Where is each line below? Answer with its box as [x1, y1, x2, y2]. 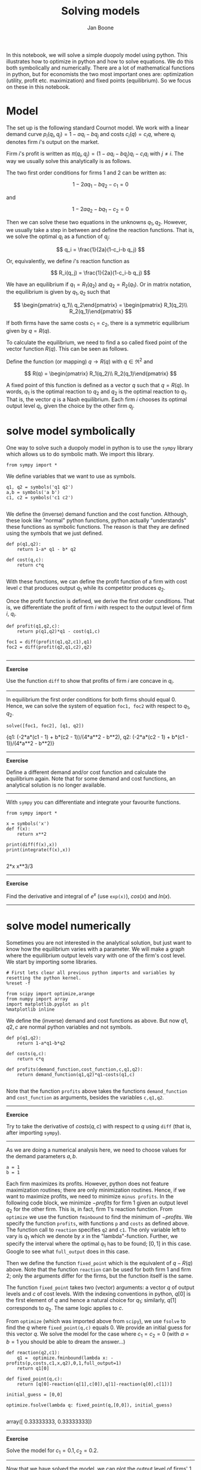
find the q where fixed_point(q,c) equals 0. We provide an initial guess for [6, 1324, 191, 1331]
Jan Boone [87, 24, 114, 31]
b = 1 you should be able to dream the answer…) [6, 1338, 126, 1345]
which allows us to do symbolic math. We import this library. [6, 451, 154, 458]
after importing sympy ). [6, 1129, 62, 1136]
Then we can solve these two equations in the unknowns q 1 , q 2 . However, [6, 219, 187, 227]
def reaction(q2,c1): [6, 1349, 60, 1355]
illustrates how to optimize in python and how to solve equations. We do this [6, 58, 194, 65]
